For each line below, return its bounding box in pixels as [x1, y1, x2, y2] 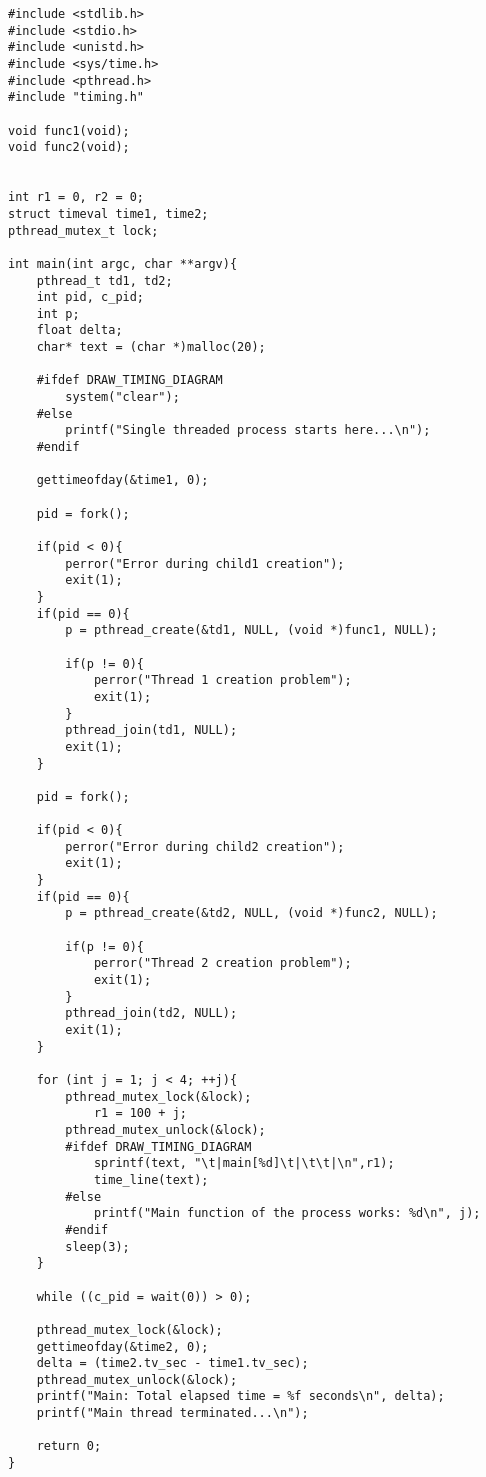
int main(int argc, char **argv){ [8, 256, 238, 271]
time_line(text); [93, 1172, 209, 1187]
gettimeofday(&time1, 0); [36, 473, 209, 488]
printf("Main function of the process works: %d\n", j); [93, 1206, 481, 1221]
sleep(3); [65, 1239, 130, 1254]
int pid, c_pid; [36, 290, 145, 305]
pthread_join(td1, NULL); [65, 723, 238, 738]
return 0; [36, 1439, 102, 1454]
